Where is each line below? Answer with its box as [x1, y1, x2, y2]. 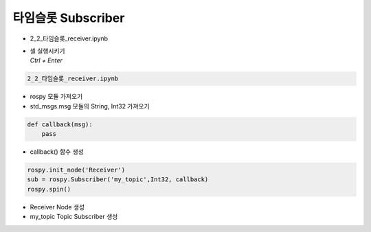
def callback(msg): [27, 120, 93, 128]
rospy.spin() [27, 185, 71, 193]
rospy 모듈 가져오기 [30, 93, 83, 101]
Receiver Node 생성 [30, 202, 85, 211]
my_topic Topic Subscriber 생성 [30, 213, 118, 221]
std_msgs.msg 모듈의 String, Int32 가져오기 [30, 102, 150, 110]
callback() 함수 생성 [30, 148, 84, 156]
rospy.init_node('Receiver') [27, 166, 126, 174]
